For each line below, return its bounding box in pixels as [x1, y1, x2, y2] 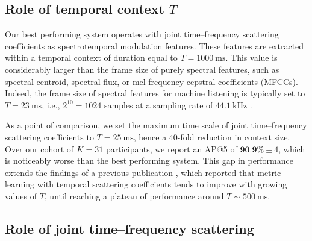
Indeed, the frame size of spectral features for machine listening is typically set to [5, 87, 305, 99]
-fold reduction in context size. [177, 130, 290, 143]
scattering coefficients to [5, 130, 94, 143]
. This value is [225, 51, 278, 64]
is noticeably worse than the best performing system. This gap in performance [5, 154, 293, 167]
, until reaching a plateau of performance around [44, 189, 224, 202]
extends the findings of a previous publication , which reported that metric [5, 166, 281, 178]
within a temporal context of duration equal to [5, 51, 178, 64]
